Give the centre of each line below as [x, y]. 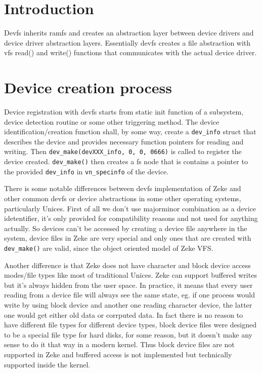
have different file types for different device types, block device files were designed [130, 325]
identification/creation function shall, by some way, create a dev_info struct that [130, 132]
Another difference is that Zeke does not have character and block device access [127, 265]
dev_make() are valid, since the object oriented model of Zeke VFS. [109, 248]
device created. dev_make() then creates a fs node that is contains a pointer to [126, 161]
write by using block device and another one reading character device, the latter [128, 305]
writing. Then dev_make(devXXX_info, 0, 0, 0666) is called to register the [123, 151]
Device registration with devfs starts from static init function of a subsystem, [124, 112]
